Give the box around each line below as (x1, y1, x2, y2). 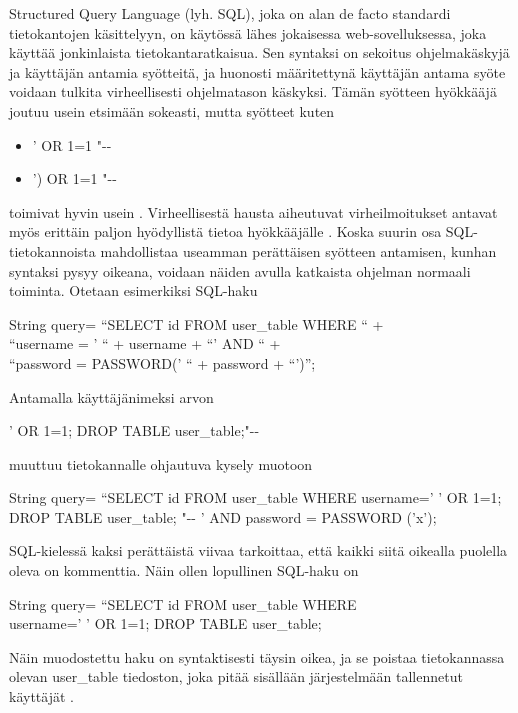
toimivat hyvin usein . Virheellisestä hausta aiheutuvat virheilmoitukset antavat (9, 201, 498, 222)
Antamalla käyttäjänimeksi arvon (9, 386, 214, 407)
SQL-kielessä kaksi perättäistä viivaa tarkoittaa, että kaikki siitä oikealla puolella (9, 540, 508, 561)
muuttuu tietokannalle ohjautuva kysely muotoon (9, 453, 313, 474)
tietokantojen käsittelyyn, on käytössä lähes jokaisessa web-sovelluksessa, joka (9, 22, 487, 43)
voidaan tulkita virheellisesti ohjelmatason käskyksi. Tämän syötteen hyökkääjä (9, 81, 497, 102)
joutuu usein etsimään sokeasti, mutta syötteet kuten (9, 100, 335, 121)
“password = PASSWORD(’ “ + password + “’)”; (9, 352, 316, 373)
